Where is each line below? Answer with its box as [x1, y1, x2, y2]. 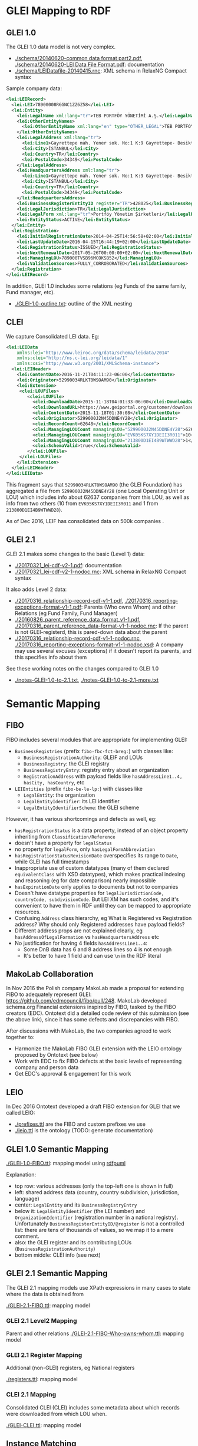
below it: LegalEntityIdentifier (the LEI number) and [14, 1207, 146, 1214]
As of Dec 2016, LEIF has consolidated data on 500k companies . [6, 517, 164, 524]
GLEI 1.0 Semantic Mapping [6, 1144, 109, 1154]
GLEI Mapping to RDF [6, 4, 111, 18]
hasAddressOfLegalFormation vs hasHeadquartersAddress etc [14, 933, 160, 940]
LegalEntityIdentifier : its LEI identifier [23, 797, 120, 804]
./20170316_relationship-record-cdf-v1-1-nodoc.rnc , [14, 635, 141, 642]
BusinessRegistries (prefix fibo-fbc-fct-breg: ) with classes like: [14, 747, 174, 754]
